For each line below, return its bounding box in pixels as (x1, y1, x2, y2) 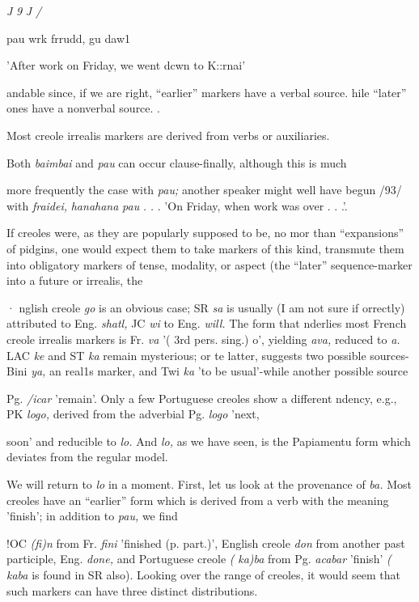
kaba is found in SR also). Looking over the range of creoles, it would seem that (6, 566, 400, 583)
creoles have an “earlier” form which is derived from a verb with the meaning (6, 491, 389, 508)
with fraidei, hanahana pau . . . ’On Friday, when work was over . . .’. (6, 197, 348, 214)
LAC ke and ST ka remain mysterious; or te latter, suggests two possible (6, 346, 366, 363)
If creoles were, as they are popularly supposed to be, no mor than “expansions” (6, 224, 404, 241)
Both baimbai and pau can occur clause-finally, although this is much (6, 154, 347, 171)
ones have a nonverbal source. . (6, 100, 160, 117)
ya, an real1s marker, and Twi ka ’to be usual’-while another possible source (31, 362, 408, 379)
